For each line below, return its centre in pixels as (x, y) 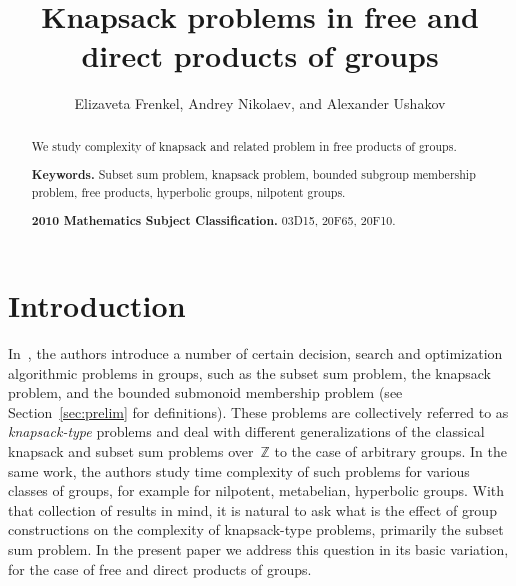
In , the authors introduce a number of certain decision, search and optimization (255, 353)
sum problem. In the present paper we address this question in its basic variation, (258, 548)
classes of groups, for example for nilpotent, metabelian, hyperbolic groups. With (256, 490)
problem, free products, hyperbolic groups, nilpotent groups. (188, 191)
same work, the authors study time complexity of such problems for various (239, 470)
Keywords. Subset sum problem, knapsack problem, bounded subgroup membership (253, 175)
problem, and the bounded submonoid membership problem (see (205, 392)
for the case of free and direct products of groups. (160, 568)
